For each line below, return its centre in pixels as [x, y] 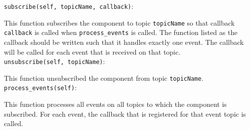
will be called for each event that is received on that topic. [92, 51]
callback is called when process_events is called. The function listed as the [121, 32]
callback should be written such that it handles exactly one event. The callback [124, 42]
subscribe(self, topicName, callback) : [69, 6]
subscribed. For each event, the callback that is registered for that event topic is [125, 114]
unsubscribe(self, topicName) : [55, 61]
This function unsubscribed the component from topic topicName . [104, 78]
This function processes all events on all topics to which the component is [115, 104]
